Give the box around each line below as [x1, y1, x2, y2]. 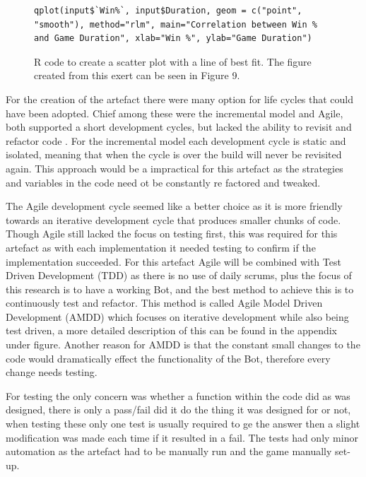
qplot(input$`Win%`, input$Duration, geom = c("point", [34, 6, 302, 16]
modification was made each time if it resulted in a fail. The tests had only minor [6, 430, 358, 444]
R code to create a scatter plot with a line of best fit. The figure [34, 54, 312, 69]
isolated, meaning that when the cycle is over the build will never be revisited [6, 147, 342, 162]
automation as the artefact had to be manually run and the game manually [6, 444, 332, 459]
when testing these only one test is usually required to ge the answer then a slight [6, 416, 360, 431]
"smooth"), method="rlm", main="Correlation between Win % [34, 19, 317, 30]
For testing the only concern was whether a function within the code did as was [6, 388, 350, 403]
